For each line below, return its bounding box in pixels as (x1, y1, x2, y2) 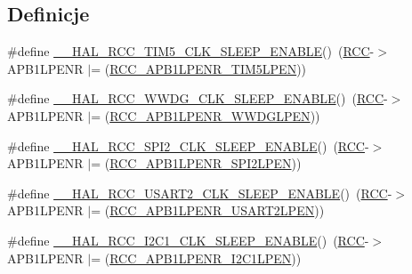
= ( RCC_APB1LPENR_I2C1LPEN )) (91, 248, 302, 267)
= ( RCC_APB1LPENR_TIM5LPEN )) (91, 59, 307, 77)
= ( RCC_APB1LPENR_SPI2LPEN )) (91, 154, 302, 173)
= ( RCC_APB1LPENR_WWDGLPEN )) (91, 106, 320, 125)
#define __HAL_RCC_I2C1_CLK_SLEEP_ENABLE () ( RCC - (7, 230, 369, 249)
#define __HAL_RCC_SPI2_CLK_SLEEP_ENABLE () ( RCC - (7, 136, 369, 155)
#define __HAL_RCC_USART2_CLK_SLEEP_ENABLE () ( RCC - (7, 183, 392, 202)
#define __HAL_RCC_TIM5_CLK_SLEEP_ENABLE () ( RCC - (7, 42, 375, 60)
